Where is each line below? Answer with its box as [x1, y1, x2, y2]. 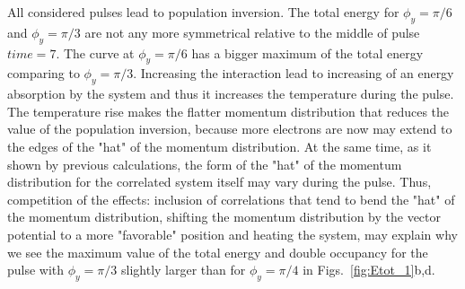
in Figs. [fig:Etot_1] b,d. [303, 260, 435, 279]
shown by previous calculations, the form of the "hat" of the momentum [7, 154, 402, 173]
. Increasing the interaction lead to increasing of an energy [133, 64, 454, 83]
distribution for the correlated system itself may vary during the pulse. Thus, [7, 172, 432, 191]
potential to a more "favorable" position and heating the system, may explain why [7, 224, 458, 243]
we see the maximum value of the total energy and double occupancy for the [7, 242, 428, 261]
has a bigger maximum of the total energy [191, 43, 424, 62]
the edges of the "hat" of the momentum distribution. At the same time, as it [7, 136, 432, 155]
